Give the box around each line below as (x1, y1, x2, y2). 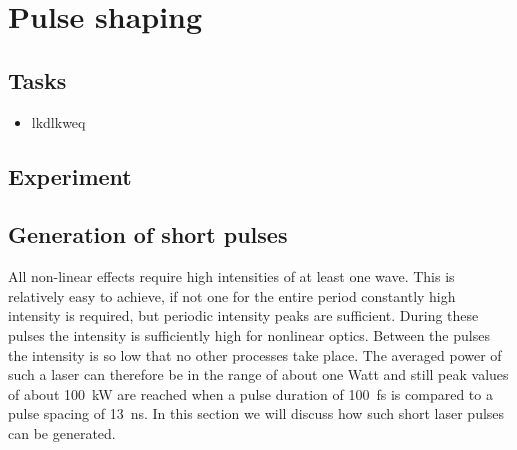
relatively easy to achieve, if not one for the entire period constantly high (8, 285, 456, 306)
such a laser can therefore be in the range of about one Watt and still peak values (8, 364, 509, 385)
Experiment (8, 160, 132, 191)
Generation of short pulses (8, 219, 288, 250)
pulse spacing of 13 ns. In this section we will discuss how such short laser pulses (8, 403, 505, 424)
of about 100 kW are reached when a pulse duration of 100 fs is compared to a (8, 383, 493, 404)
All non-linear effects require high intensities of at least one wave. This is (8, 266, 455, 287)
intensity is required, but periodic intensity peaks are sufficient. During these (8, 305, 479, 326)
